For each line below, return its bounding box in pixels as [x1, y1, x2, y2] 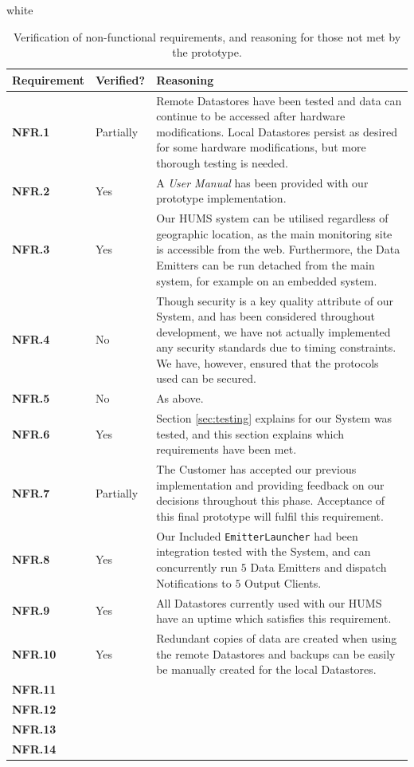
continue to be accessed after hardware [156, 108, 346, 124]
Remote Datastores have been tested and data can [156, 92, 402, 108]
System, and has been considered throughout [156, 308, 376, 324]
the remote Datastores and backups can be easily [156, 645, 396, 662]
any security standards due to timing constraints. [156, 339, 396, 356]
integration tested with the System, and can [156, 543, 371, 560]
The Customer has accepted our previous [156, 461, 357, 478]
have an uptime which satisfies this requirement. [156, 610, 392, 627]
